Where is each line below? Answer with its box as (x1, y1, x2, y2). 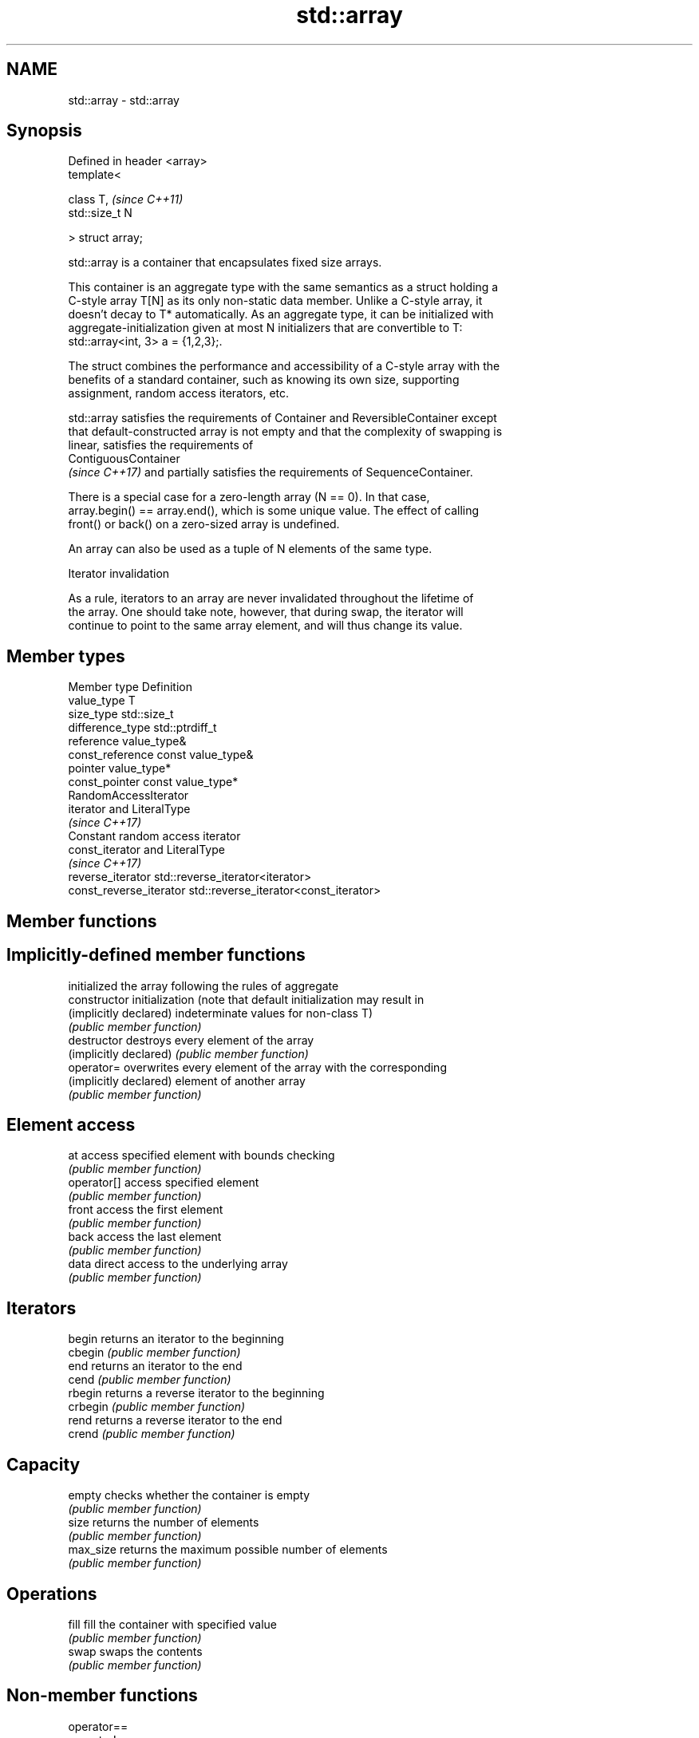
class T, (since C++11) (68, 192, 184, 207)
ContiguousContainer (68, 452, 180, 466)
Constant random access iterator (68, 829, 241, 843)
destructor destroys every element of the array (68, 1033, 314, 1047)
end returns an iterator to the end (68, 1359, 243, 1373)
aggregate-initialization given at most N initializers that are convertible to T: (68, 321, 463, 335)
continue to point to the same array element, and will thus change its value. (68, 618, 463, 633)
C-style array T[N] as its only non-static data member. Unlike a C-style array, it (68, 294, 483, 308)
